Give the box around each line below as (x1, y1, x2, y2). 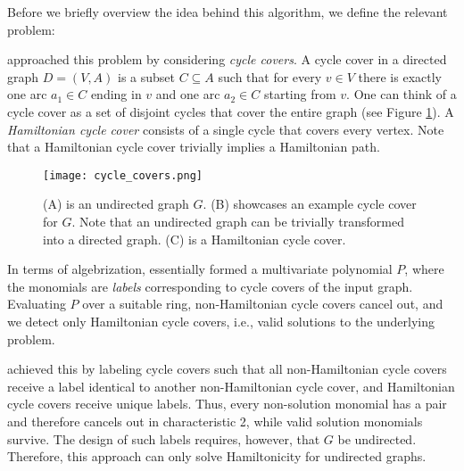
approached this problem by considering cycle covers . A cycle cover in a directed (7, 50, 447, 69)
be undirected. (337, 429, 417, 448)
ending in (90, 85, 142, 103)
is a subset (118, 67, 175, 86)
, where (404, 260, 444, 278)
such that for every (218, 67, 322, 86)
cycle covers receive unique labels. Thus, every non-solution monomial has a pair (7, 394, 447, 413)
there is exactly (358, 67, 442, 86)
